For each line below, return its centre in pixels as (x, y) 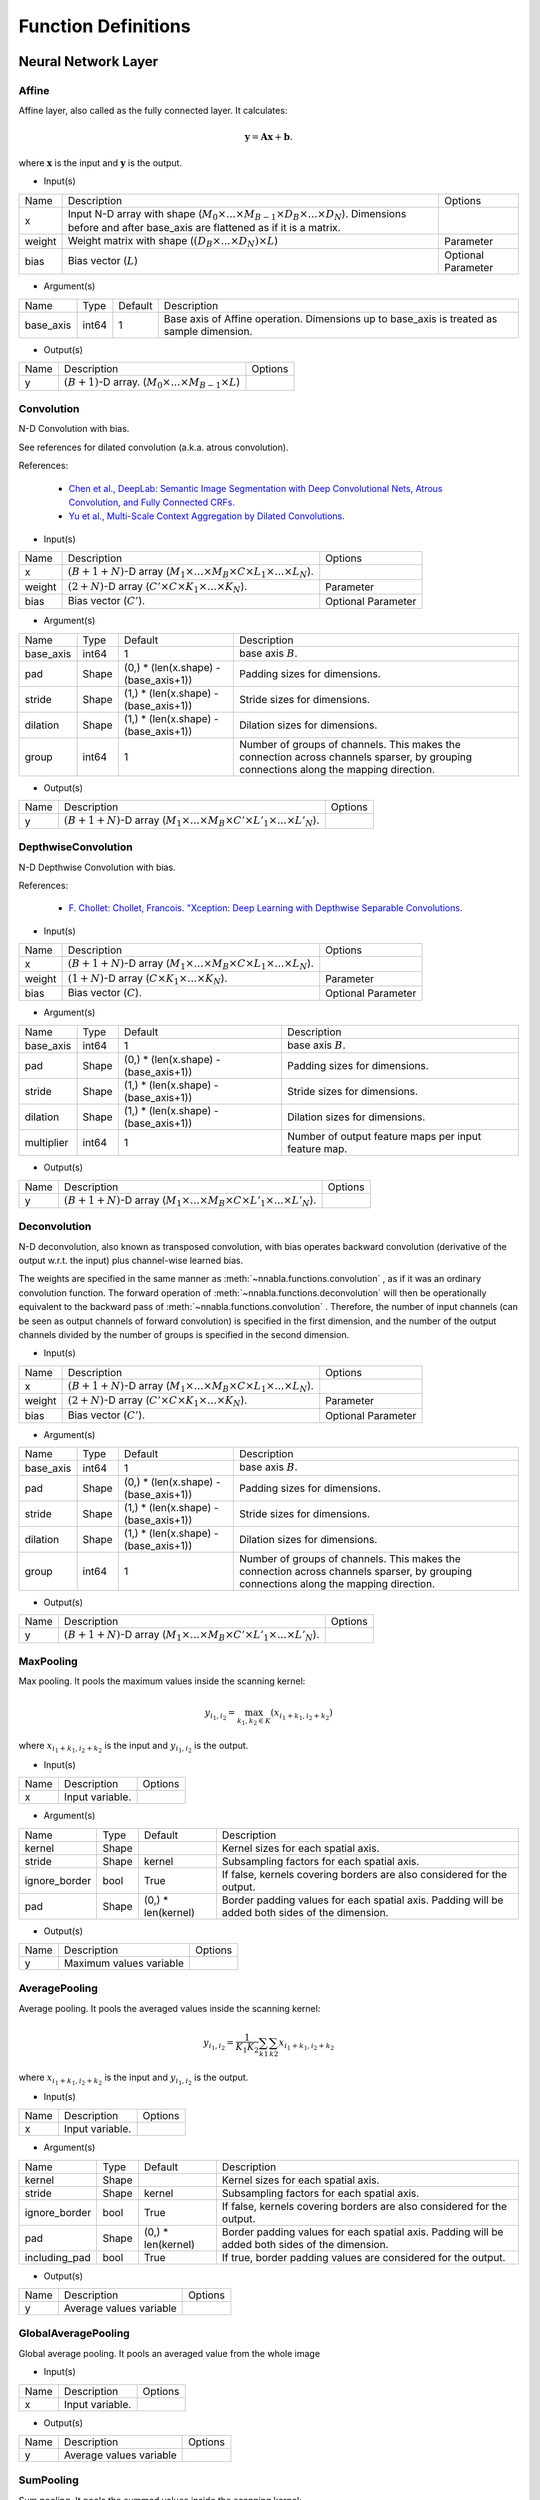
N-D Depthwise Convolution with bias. (97, 867)
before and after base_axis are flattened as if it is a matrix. (204, 228)
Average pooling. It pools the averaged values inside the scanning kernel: (169, 2008)
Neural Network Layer (88, 61)
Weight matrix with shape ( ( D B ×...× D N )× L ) (173, 242)
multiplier (46, 1143)
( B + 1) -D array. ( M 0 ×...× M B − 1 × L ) (152, 383)
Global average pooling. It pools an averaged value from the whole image (169, 2353)
